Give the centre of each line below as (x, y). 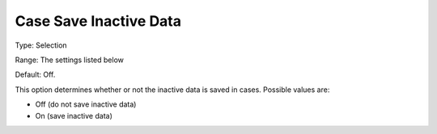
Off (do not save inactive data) (86, 104)
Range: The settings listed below (70, 60)
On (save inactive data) (74, 115)
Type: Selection (41, 45)
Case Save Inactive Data (98, 21)
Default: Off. (35, 75)
